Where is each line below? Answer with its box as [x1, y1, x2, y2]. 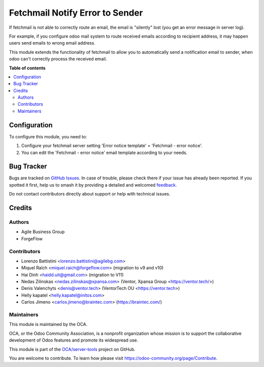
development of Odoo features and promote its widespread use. [9, 337, 138, 343]
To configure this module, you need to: [9, 133, 88, 139]
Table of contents [9, 65, 46, 71]
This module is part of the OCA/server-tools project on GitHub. [9, 346, 135, 352]
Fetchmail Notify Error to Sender [9, 7, 143, 18]
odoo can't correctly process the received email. [9, 56, 107, 62]
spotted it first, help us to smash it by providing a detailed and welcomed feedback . [9, 182, 177, 188]
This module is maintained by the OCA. [9, 322, 88, 327]
